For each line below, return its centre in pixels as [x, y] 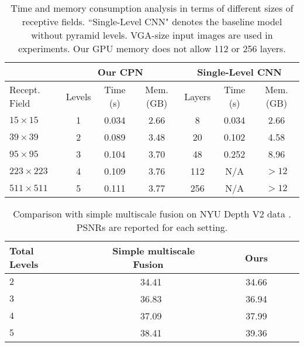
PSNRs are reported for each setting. [152, 227]
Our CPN [120, 72]
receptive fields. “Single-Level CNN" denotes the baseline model [152, 21]
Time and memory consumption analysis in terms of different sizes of [152, 8]
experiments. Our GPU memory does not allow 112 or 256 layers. [152, 48]
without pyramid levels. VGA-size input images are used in [152, 35]
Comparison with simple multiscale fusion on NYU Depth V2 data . [152, 214]
